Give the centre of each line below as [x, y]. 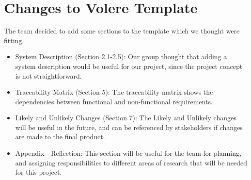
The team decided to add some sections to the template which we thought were [122, 31]
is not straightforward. [48, 75]
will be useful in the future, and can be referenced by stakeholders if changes [129, 127]
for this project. [39, 172]
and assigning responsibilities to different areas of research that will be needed [131, 162]
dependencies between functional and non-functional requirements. [114, 101]
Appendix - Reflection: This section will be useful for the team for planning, [128, 153]
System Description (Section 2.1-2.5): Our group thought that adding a [121, 57]
